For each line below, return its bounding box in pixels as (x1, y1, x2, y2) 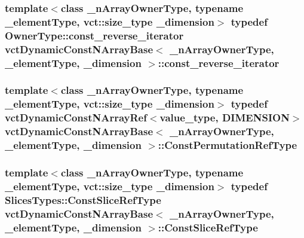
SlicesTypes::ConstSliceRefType (5, 192, 161, 207)
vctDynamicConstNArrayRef (5, 110, 147, 125)
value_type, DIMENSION (159, 110, 290, 125)
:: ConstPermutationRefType (158, 138, 297, 152)
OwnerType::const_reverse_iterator (5, 28, 184, 42)
